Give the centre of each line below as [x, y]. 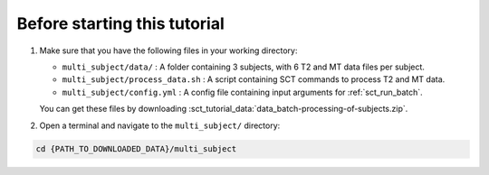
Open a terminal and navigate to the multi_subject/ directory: [160, 125]
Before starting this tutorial [121, 23]
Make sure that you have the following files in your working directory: [168, 51]
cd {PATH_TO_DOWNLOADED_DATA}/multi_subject [136, 149]
